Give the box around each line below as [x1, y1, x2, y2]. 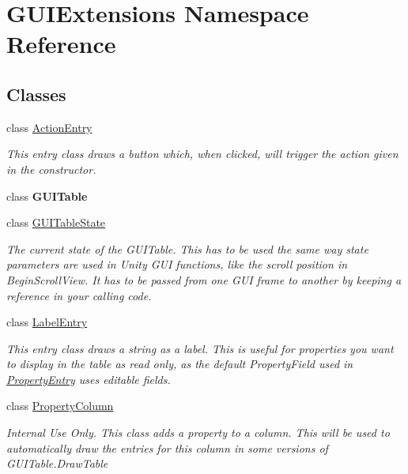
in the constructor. [6, 160, 96, 177]
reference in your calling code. [6, 287, 152, 303]
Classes [6, 81, 66, 106]
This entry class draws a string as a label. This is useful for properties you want [6, 340, 394, 356]
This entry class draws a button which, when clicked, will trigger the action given [6, 145, 399, 162]
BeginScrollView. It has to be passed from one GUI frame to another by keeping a [6, 271, 402, 288]
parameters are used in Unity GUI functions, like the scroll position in [6, 256, 348, 273]
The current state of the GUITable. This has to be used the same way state [6, 240, 368, 257]
